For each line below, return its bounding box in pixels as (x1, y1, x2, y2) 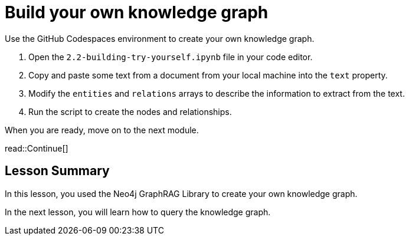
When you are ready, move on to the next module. (5, 124, 199, 135)
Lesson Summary (5, 163, 110, 179)
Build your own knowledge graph (5, 2, 269, 22)
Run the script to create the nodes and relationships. (28, 106, 232, 117)
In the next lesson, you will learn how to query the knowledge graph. (5, 206, 271, 217)
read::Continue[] (5, 143, 68, 153)
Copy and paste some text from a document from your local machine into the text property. (28, 70, 388, 80)
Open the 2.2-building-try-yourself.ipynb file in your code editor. (28, 51, 313, 62)
